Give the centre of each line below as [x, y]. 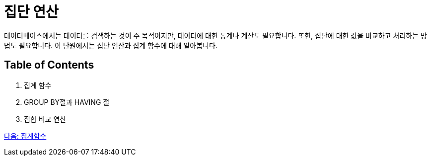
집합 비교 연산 [45, 119]
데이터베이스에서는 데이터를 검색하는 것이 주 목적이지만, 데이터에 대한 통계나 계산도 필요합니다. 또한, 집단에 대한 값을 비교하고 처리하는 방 [215, 35]
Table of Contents [49, 65]
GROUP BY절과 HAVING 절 [67, 102]
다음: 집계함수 [25, 136]
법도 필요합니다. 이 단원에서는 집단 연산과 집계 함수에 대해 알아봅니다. [111, 45]
